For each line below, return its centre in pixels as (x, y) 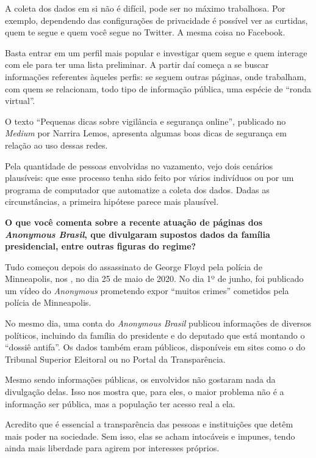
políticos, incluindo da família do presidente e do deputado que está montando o (155, 335)
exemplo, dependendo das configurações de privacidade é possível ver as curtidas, (156, 20)
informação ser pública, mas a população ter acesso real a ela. (120, 403)
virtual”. (20, 101)
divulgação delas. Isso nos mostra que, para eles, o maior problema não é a (145, 392)
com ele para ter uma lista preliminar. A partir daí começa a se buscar (137, 65)
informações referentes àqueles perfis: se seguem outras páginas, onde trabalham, (156, 76)
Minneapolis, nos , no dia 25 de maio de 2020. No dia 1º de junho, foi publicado (154, 279)
